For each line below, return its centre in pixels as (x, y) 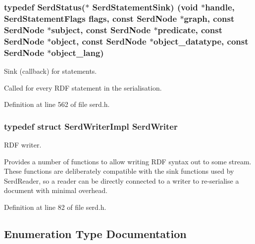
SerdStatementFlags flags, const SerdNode (91, 18)
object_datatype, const (201, 41)
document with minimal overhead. (56, 190)
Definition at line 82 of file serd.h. (55, 207)
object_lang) (77, 52)
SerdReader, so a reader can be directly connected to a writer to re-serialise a (122, 180)
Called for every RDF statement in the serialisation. (83, 87)
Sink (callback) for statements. (51, 71)
